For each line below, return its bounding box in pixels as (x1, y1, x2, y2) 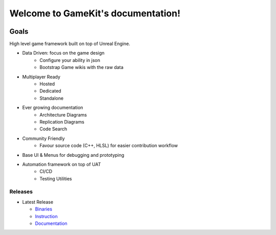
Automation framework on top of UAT (22, 161, 101, 167)
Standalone (39, 95, 64, 101)
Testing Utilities (39, 175, 72, 181)
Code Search (39, 126, 67, 132)
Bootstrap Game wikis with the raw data (39, 64, 124, 70)
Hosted (39, 81, 55, 87)
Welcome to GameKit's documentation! (9, 8, 181, 19)
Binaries (35, 206, 53, 212)
